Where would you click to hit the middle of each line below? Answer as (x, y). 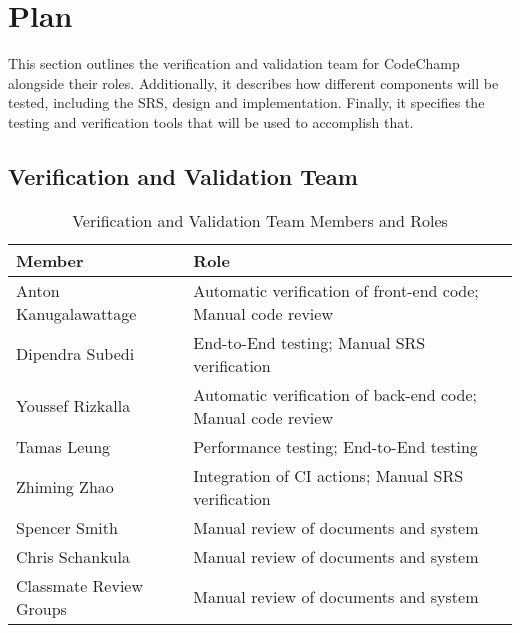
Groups (41, 608)
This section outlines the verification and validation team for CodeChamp (234, 63)
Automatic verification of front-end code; (336, 290)
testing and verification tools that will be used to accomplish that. (211, 121)
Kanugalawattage (76, 313)
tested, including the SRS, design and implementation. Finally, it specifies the (246, 102)
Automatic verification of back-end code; (335, 394)
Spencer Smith (67, 527)
